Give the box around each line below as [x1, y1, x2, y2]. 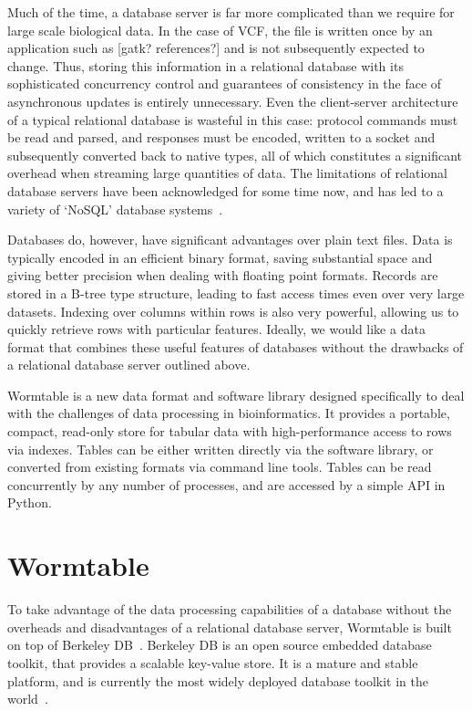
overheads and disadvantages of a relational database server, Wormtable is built [7, 617, 452, 636]
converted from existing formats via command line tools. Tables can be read [7, 457, 432, 476]
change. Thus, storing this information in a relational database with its [7, 56, 404, 75]
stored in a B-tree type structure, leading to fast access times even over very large [7, 283, 465, 302]
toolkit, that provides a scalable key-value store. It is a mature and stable [7, 653, 418, 672]
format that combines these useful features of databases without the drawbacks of [7, 337, 464, 356]
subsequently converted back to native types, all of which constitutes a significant [7, 145, 463, 164]
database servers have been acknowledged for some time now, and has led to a [7, 181, 444, 200]
